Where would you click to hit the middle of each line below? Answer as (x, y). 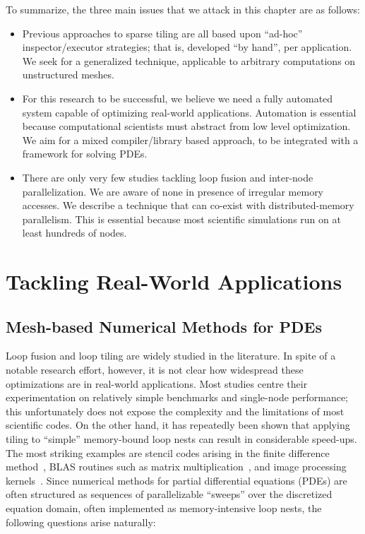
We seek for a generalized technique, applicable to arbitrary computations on (189, 60)
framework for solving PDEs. (85, 154)
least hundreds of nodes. (74, 233)
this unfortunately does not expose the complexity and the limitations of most (175, 411)
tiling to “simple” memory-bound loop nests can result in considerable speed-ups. (181, 439)
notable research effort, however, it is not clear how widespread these (155, 370)
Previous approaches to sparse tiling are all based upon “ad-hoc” (162, 33)
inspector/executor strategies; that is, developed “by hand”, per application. (187, 47)
